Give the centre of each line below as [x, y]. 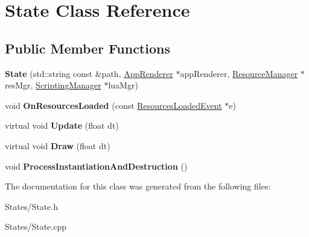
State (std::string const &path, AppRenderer [89, 73]
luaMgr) [123, 85]
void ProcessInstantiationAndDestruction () [96, 166]
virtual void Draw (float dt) [58, 145]
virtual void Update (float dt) [62, 125]
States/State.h [31, 206]
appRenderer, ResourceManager [239, 73]
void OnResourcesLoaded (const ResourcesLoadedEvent [113, 105]
